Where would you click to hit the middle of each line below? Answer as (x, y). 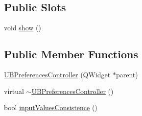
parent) (127, 74)
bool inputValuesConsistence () (51, 107)
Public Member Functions (71, 54)
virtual (14, 91)
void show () (23, 28)
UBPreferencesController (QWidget (57, 74)
